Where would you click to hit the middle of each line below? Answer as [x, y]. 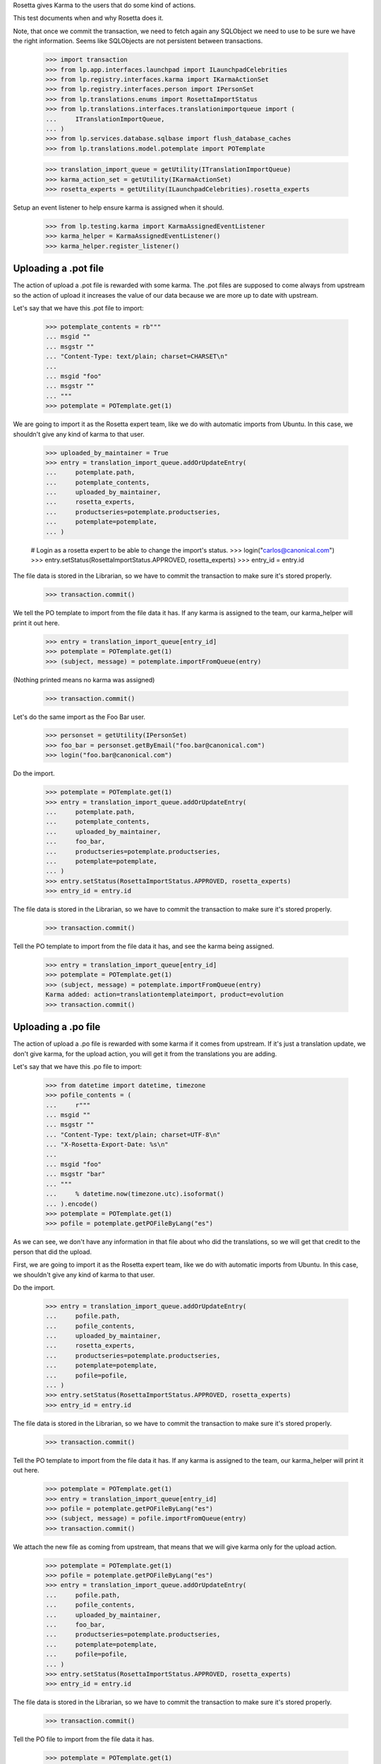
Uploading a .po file [57, 1027]
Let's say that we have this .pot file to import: [78, 308]
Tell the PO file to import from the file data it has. [84, 1739]
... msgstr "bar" [75, 1174]
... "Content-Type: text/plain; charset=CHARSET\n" [137, 357]
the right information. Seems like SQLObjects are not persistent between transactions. [138, 41]
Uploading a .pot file [59, 268]
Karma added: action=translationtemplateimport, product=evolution [165, 995]
